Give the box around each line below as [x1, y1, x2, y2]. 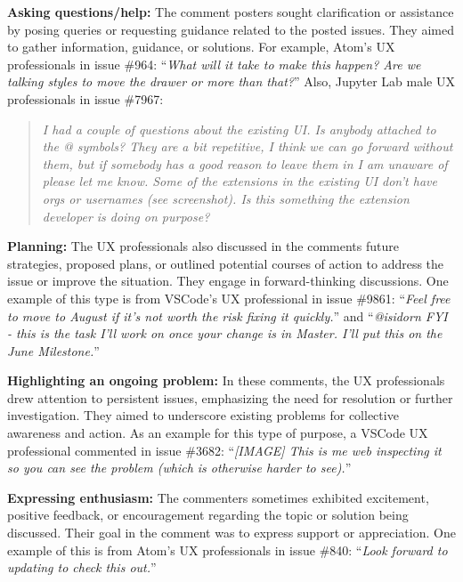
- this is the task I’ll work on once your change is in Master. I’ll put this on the [7, 324, 443, 343]
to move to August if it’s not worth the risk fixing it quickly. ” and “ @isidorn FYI [7, 306, 448, 325]
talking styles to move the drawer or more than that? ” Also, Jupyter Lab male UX [7, 72, 455, 91]
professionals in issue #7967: [7, 89, 164, 108]
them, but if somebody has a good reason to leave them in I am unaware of [42, 154, 448, 173]
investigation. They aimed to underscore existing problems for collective [7, 406, 399, 424]
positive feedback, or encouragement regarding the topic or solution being [7, 505, 409, 524]
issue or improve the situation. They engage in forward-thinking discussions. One [7, 271, 449, 290]
